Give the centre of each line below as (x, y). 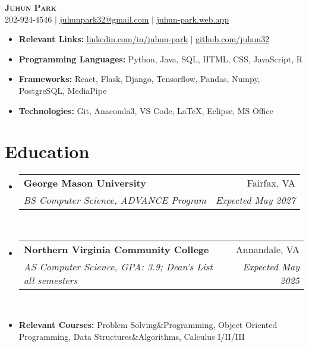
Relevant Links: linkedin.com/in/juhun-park (103, 39)
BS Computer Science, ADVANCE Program (115, 200)
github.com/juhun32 (233, 39)
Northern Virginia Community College (116, 249)
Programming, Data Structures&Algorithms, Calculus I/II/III (132, 337)
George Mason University (85, 183)
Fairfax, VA (271, 183)
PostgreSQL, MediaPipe (63, 90)
